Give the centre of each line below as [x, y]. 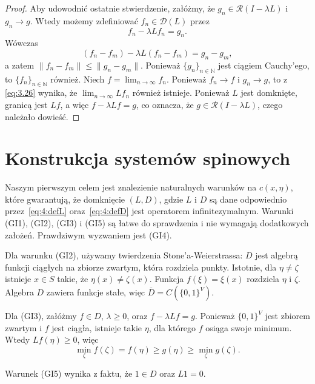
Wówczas [22, 43]
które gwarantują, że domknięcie [65, 199]
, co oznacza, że [165, 104]
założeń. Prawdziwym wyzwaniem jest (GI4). [88, 234]
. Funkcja [167, 279]
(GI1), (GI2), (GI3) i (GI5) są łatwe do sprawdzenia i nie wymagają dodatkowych [157, 223]
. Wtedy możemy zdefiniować [84, 20]
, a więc [75, 104]
